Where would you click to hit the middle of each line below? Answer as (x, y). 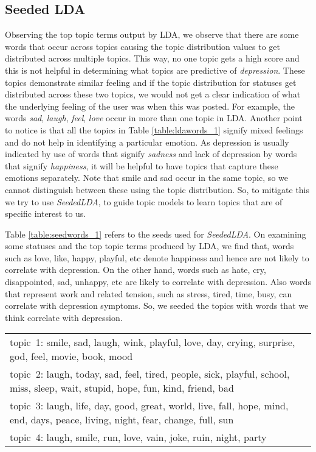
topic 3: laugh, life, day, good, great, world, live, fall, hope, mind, (149, 406)
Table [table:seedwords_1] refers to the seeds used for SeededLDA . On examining (156, 234)
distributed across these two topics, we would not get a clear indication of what (153, 94)
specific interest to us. (46, 214)
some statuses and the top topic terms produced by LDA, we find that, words (149, 246)
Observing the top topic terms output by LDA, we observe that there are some (152, 34)
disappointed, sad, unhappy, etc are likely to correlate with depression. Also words (158, 282)
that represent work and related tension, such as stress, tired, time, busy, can (149, 293)
